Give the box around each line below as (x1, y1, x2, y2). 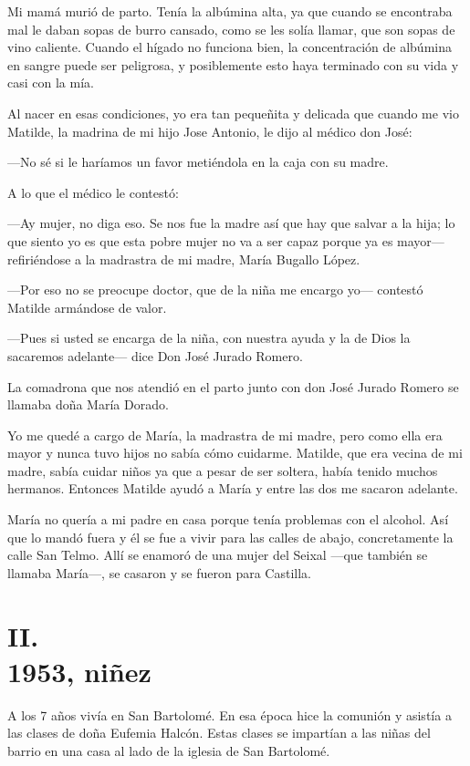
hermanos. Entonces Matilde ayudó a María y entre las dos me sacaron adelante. (7, 479, 458, 498)
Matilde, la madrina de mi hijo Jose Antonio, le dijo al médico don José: (7, 121, 413, 140)
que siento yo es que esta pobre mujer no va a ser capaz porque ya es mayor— (7, 231, 444, 250)
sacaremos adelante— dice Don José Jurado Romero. (7, 346, 303, 365)
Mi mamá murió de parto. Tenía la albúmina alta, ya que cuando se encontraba (7, 2, 453, 20)
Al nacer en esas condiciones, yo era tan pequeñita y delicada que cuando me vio (7, 103, 459, 122)
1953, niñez (7, 652, 151, 689)
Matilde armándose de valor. (7, 297, 167, 316)
